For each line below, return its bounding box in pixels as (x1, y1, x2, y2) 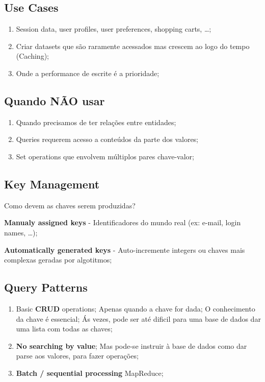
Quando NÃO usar (4, 92, 105, 108)
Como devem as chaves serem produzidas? (4, 200, 136, 210)
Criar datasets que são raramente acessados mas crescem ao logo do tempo (16, 40, 250, 51)
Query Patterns (4, 279, 88, 295)
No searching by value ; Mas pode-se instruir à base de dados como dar (16, 340, 247, 351)
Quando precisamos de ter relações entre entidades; (16, 116, 176, 127)
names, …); (4, 227, 38, 237)
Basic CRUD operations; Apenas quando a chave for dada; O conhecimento (16, 303, 255, 314)
